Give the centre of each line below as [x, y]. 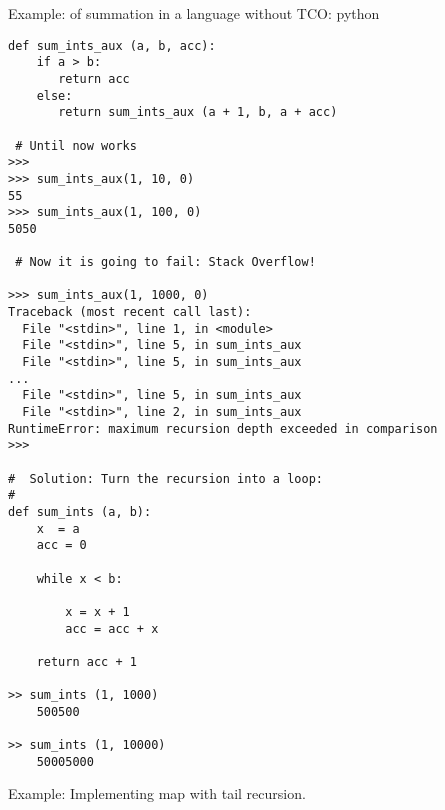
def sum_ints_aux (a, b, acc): [112, 45]
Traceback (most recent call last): [130, 312]
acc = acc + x [112, 628]
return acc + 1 [86, 661]
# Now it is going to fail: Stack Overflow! [165, 262]
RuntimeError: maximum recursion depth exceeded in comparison [223, 428]
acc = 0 [61, 545]
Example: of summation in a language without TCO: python [194, 13]
